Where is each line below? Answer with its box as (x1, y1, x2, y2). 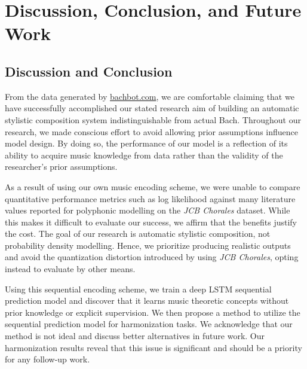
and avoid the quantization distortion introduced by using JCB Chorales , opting (5, 251, 299, 263)
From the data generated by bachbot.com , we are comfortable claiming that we (5, 90, 294, 102)
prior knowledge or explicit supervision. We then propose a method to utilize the (5, 306, 300, 318)
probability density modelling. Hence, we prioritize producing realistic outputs (5, 239, 291, 251)
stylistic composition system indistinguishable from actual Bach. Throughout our (5, 113, 301, 126)
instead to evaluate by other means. (5, 263, 136, 275)
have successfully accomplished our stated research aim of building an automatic (5, 102, 299, 114)
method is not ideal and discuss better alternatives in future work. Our (5, 330, 265, 342)
